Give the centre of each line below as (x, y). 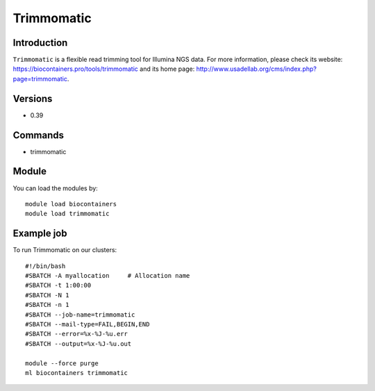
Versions (33, 98)
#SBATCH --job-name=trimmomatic (80, 315)
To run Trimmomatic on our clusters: (65, 250)
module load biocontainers (71, 204)
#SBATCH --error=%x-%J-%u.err (77, 334)
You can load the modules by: (56, 188)
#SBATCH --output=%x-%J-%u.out (78, 343)
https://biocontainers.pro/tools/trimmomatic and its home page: (104, 69)
